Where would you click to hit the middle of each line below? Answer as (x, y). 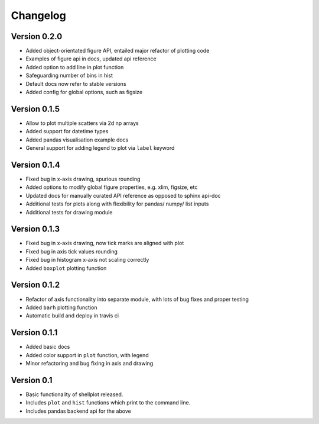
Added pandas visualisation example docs (77, 140)
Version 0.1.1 (34, 333)
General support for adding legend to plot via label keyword (100, 148)
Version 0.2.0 (37, 36)
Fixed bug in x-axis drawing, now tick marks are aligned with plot (105, 243)
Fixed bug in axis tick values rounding (72, 251)
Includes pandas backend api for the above (78, 411)
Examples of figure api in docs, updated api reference (91, 59)
